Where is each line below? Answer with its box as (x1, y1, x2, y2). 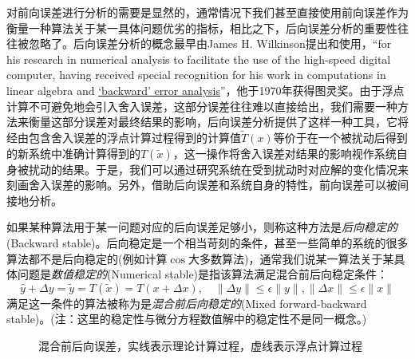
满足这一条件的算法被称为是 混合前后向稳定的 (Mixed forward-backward (6, 294, 367, 311)
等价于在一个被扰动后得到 (273, 128, 408, 145)
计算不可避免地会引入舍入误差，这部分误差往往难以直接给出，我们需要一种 (6, 97, 397, 114)
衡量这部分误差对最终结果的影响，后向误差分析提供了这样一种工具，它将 (28, 113, 409, 130)
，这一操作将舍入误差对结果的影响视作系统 (172, 144, 397, 161)
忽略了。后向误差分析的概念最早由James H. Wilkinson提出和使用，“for (28, 35, 392, 52)
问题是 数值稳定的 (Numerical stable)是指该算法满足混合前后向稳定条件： (17, 266, 389, 282)
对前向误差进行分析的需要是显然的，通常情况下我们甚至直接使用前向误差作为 (6, 4, 409, 20)
